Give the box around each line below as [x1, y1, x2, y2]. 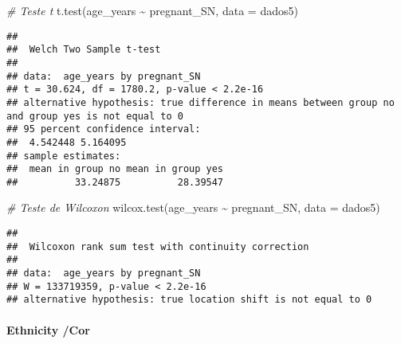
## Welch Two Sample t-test [6, 44, 161, 56]
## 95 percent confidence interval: [6, 123, 201, 135]
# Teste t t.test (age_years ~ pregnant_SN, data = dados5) [6, 2, 298, 18]
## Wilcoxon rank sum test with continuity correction [6, 240, 309, 252]
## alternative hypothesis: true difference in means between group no [6, 96, 395, 108]
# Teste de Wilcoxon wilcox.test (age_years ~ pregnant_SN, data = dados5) [6, 199, 380, 216]
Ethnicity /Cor [6, 321, 90, 338]
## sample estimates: [6, 150, 121, 162]
